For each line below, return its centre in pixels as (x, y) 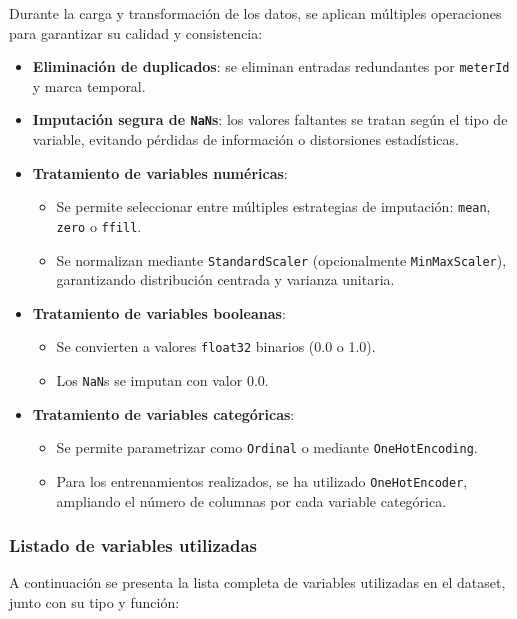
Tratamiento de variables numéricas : (160, 172)
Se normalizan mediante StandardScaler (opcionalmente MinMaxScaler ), (281, 259)
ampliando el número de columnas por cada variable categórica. (251, 500)
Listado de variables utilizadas (133, 545)
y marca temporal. (89, 85)
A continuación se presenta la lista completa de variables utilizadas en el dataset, (257, 582)
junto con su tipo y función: (94, 602)
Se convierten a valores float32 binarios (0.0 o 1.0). (216, 346)
